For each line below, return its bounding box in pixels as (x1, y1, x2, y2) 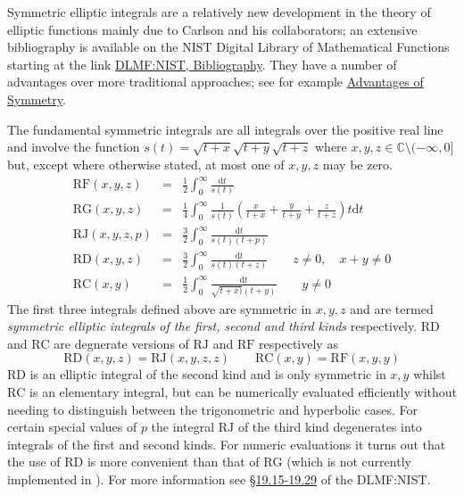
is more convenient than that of (87, 452, 260, 471)
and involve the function (7, 137, 140, 156)
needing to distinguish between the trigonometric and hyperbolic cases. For (7, 400, 418, 418)
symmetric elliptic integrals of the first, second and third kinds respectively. (7, 317, 418, 335)
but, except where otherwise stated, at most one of (7, 154, 285, 173)
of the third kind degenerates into (237, 417, 422, 436)
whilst (413, 365, 446, 384)
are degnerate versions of (54, 334, 189, 352)
